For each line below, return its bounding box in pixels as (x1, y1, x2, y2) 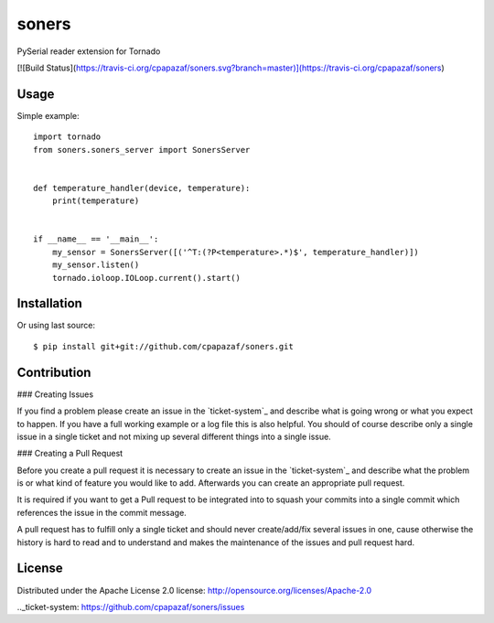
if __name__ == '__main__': (33, 234, 159, 244)
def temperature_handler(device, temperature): (33, 183, 251, 193)
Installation (16, 295, 82, 311)
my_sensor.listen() (51, 260, 140, 270)
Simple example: (16, 110, 80, 121)
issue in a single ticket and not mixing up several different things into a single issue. (16, 431, 331, 442)
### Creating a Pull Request (16, 448, 123, 459)
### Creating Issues (16, 389, 94, 400)
